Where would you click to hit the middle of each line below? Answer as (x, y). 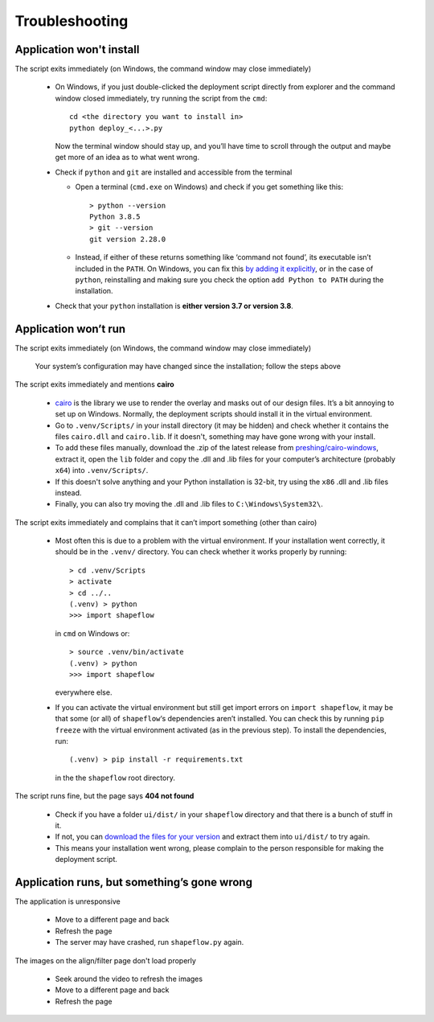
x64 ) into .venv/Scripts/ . (102, 470)
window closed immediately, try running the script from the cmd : (161, 98)
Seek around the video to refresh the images (129, 979)
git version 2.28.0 (128, 239)
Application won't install (77, 49)
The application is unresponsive (68, 901)
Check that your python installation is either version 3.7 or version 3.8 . (174, 306)
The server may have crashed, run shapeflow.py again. (149, 942)
